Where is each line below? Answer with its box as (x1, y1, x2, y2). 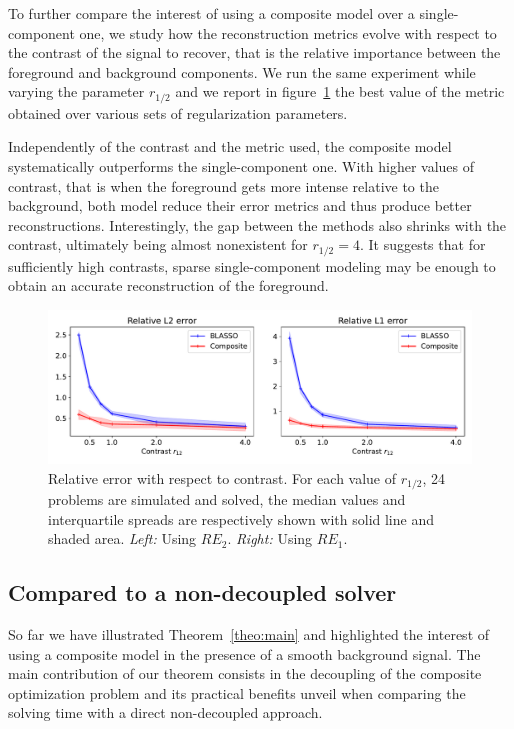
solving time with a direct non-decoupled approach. (8, 702, 323, 723)
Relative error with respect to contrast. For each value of (48, 467, 397, 488)
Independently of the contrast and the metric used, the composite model (8, 136, 452, 157)
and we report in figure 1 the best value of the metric (175, 81, 505, 102)
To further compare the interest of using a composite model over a (8, 3, 415, 23)
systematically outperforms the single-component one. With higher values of (8, 156, 475, 177)
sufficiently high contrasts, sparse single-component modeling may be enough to (8, 255, 496, 276)
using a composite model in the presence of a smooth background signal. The (8, 643, 481, 664)
